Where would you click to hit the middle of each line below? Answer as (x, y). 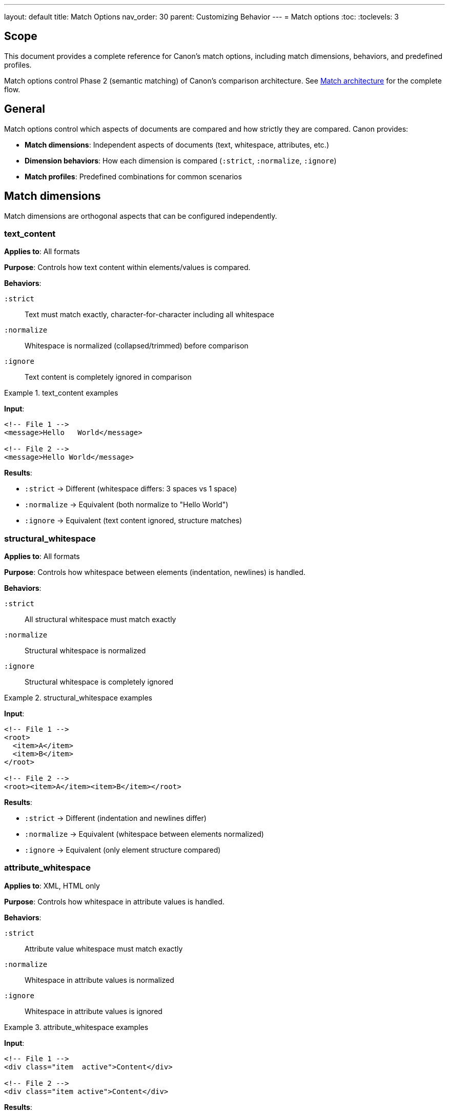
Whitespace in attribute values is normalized (99, 980)
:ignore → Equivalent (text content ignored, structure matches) (134, 521)
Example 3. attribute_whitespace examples (76, 1027)
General (25, 109)
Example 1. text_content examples (61, 393)
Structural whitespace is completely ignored (99, 682)
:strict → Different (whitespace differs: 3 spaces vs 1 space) (131, 489)
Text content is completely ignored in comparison (108, 377)
